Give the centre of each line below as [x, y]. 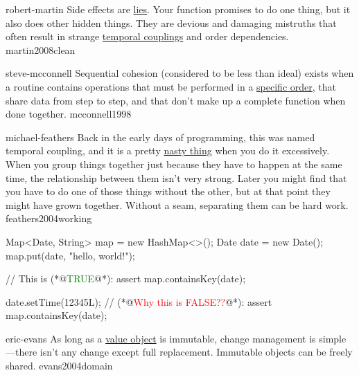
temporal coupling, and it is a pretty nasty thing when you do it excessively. [168, 150]
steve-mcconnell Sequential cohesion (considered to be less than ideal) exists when [180, 73]
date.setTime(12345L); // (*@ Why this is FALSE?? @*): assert [139, 301]
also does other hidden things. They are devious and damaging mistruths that [171, 22]
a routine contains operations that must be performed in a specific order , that [171, 86]
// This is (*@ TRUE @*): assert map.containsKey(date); [126, 278]
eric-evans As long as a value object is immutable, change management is [161, 338]
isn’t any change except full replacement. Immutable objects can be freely [196, 352]
